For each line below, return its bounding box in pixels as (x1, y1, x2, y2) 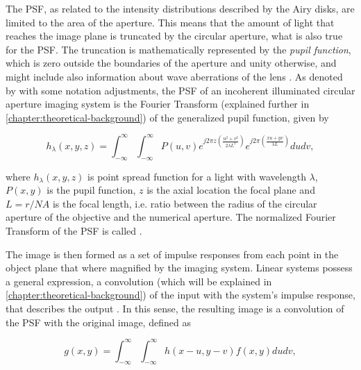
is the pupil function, (47, 183, 136, 197)
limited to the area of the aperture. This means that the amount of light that (6, 15, 335, 29)
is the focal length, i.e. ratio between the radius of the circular (52, 196, 317, 210)
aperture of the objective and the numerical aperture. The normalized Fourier (6, 210, 336, 224)
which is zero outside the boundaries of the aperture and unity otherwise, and (6, 56, 337, 70)
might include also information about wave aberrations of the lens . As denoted (6, 69, 343, 83)
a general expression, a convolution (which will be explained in (6, 274, 272, 288)
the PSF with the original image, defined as (6, 314, 191, 329)
